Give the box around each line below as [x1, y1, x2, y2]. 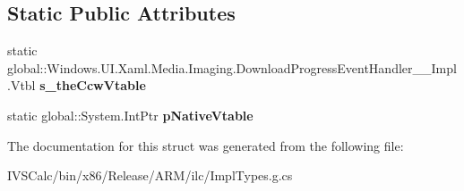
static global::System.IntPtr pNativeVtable [7, 105, 253, 124]
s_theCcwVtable [39, 76, 146, 95]
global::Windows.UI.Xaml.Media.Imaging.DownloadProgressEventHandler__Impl [7, 58, 457, 77]
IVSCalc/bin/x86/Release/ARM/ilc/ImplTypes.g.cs [7, 166, 293, 185]
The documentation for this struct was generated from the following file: [7, 136, 404, 154]
